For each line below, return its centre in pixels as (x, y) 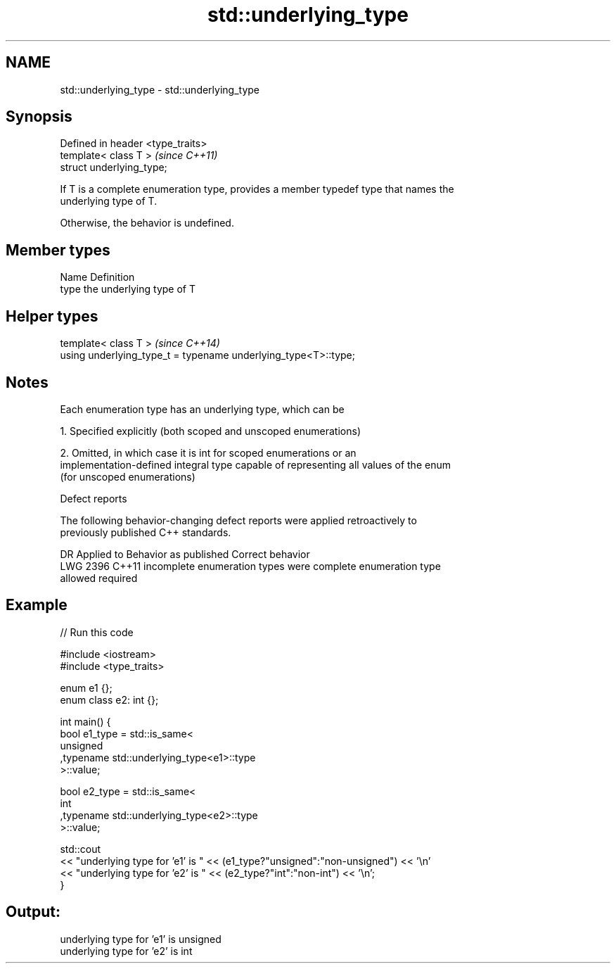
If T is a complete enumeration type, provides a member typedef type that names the (257, 189)
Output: (33, 912)
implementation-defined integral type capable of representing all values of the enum (255, 464)
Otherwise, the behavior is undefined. (147, 223)
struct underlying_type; (114, 167)
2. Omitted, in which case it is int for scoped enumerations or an (208, 452)
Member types (58, 250)
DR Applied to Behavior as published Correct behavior (185, 554)
